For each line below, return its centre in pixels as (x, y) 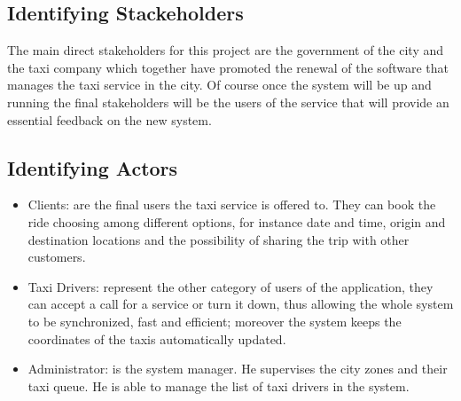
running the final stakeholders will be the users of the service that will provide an (228, 102)
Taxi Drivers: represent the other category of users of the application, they (230, 286)
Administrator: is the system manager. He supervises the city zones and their (238, 369)
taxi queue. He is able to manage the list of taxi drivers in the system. (219, 385)
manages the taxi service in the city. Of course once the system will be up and (219, 85)
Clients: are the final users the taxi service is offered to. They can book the (232, 204)
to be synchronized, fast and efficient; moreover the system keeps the (215, 321)
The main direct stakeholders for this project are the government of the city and (226, 50)
